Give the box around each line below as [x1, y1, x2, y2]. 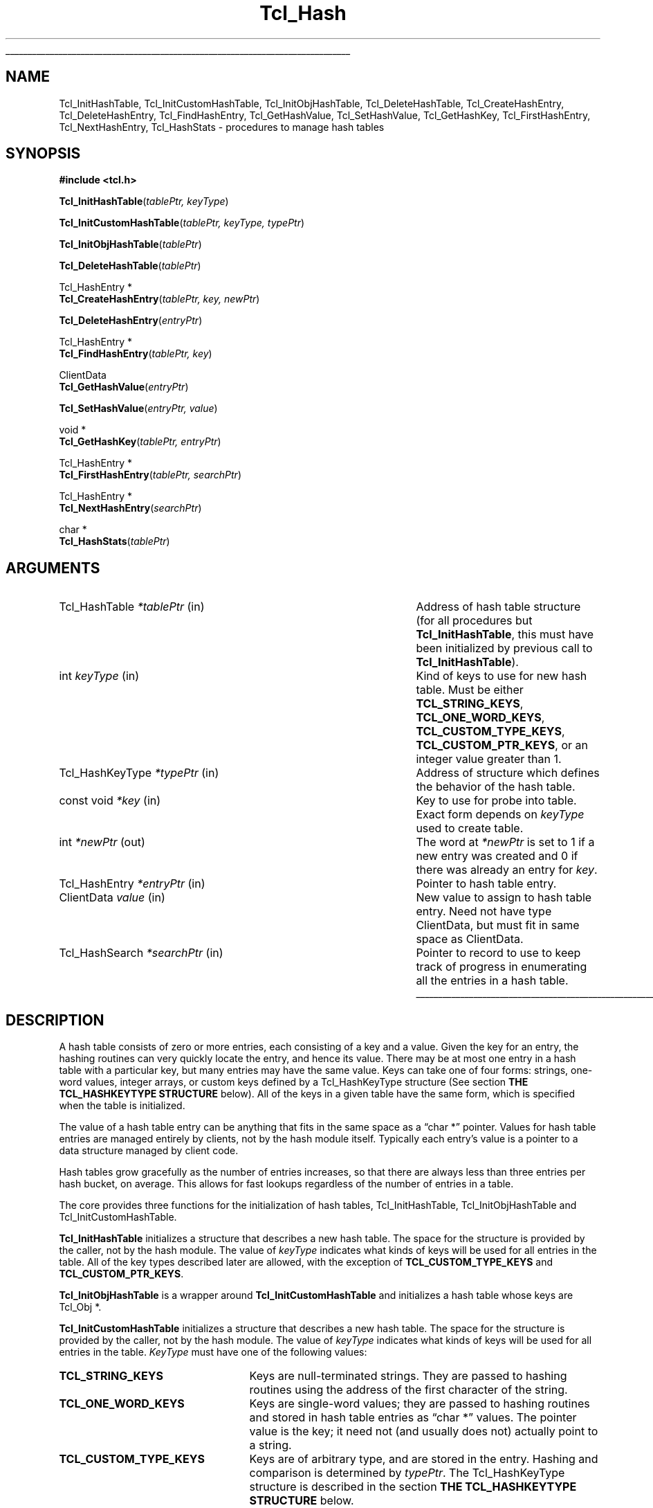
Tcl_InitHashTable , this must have [416, 627, 594, 642]
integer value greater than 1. [416, 752, 562, 766]
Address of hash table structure [416, 600, 581, 614]
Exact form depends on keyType [416, 807, 585, 822]
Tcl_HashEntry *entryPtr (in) [59, 877, 205, 891]
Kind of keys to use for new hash [416, 669, 587, 683]
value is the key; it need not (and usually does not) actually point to [249, 1424, 598, 1439]
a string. [249, 1438, 292, 1453]
